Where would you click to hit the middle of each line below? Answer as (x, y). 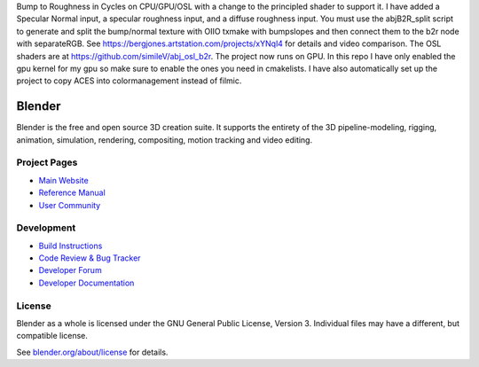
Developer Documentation (86, 283)
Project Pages (47, 162)
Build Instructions (71, 246)
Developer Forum (70, 270)
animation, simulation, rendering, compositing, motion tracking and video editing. (165, 140)
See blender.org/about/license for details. (92, 352)
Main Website (63, 180)
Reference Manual (72, 193)
